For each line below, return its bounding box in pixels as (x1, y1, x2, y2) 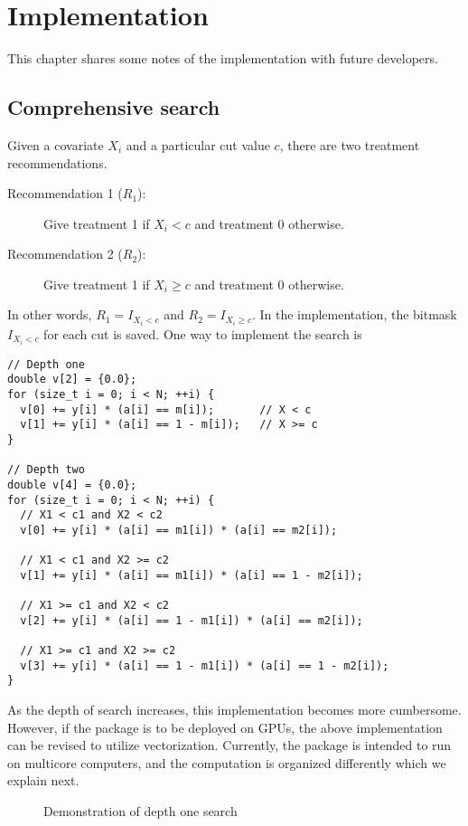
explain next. (7, 771, 80, 790)
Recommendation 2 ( (7, 244, 123, 263)
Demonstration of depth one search (43, 802, 238, 821)
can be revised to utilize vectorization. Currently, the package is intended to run (7, 736, 452, 755)
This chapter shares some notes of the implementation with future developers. (7, 49, 438, 68)
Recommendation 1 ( (7, 184, 123, 203)
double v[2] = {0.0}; (7, 373, 137, 386)
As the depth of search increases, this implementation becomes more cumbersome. (7, 700, 462, 719)
